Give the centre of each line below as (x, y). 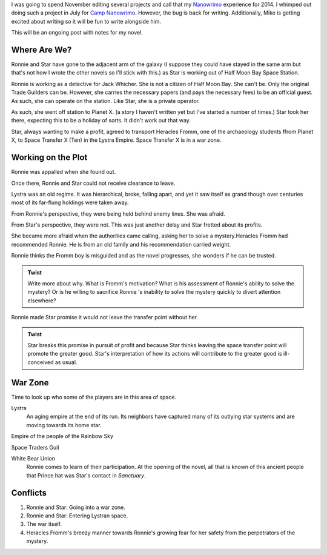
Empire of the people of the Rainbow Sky (62, 436)
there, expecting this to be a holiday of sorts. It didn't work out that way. (101, 121)
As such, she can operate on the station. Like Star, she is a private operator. (105, 101)
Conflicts (29, 493)
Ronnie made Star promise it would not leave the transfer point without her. (105, 317)
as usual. (66, 362)
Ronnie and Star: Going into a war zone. (76, 507)
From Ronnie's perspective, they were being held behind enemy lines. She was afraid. (118, 214)
